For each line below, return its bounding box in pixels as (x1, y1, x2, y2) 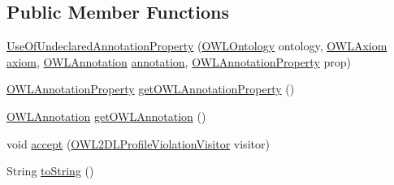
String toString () (6, 162, 94, 179)
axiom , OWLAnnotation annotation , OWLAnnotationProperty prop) (6, 53, 351, 70)
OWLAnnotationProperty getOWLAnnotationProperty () (6, 80, 295, 97)
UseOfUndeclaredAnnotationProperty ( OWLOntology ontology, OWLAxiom (6, 37, 388, 54)
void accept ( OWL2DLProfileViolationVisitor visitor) (6, 135, 270, 152)
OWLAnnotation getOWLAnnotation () (6, 107, 206, 124)
